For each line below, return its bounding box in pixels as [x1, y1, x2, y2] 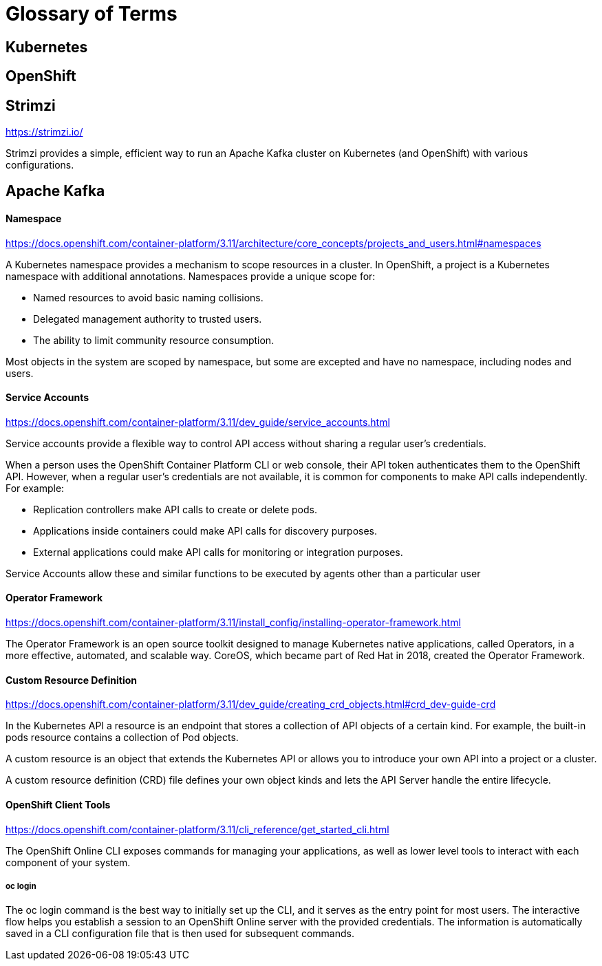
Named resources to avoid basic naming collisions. [33, 291, 264, 303]
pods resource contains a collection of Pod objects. [6, 731, 239, 744]
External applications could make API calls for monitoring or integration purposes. [33, 546, 403, 558]
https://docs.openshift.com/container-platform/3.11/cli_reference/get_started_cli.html [6, 823, 389, 835]
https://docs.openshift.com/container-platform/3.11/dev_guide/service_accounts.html [6, 416, 390, 428]
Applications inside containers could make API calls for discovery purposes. [33, 524, 378, 537]
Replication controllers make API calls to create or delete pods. [33, 503, 318, 515]
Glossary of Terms [6, 2, 178, 25]
